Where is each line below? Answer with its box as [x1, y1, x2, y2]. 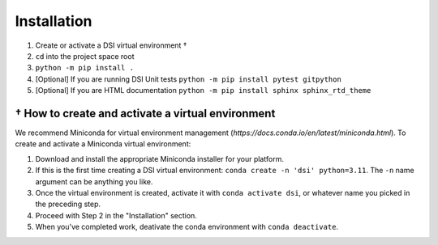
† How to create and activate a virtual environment [15, 106, 276, 120]
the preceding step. [35, 199, 101, 209]
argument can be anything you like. [35, 176, 153, 186]
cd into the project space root [35, 51, 135, 61]
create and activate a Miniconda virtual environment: [15, 139, 191, 149]
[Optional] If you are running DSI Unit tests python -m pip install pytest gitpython [35, 74, 342, 84]
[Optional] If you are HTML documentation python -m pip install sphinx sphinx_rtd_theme [35, 86, 371, 95]
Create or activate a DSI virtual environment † [35, 40, 187, 50]
